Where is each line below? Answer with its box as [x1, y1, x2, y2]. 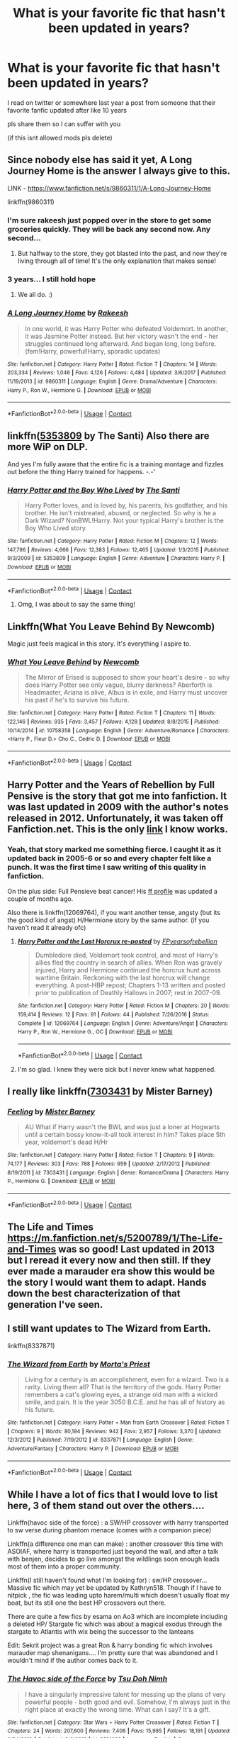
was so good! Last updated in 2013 [57, 1243, 215, 1255]
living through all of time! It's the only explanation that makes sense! [17, 257, 217, 265]
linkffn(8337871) [7, 1341, 55, 1350]
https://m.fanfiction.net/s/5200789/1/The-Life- [7, 1232, 223, 1245]
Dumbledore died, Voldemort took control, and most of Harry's [35, 951, 218, 960]
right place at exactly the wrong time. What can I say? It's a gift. [24, 1705, 211, 1713]
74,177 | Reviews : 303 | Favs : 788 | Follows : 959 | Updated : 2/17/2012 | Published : [7, 1160, 211, 1167]
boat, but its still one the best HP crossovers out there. [7, 1598, 166, 1607]
